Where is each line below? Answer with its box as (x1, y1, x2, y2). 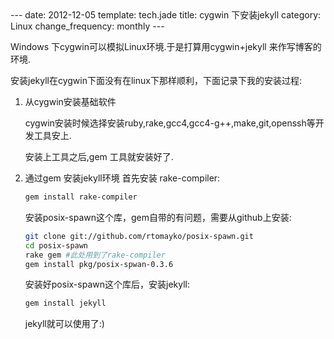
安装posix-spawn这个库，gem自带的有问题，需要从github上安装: (24, 211, 292, 223)
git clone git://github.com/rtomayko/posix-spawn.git (24, 231, 254, 241)
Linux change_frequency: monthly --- (10, 20, 165, 32)
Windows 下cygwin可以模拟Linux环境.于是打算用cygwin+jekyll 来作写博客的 (10, 41, 322, 52)
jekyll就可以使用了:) (24, 318, 105, 330)
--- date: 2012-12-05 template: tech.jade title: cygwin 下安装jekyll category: (10, 9, 322, 21)
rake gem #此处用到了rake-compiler (24, 250, 166, 260)
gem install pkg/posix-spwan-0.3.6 (24, 259, 174, 269)
